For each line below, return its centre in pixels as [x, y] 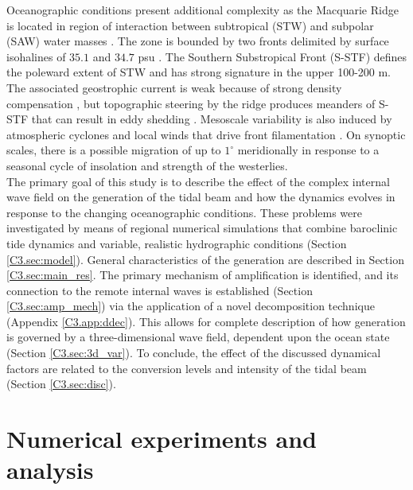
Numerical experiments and [162, 439]
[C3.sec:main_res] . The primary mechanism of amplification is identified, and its [203, 275]
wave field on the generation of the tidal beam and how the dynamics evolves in [201, 197]
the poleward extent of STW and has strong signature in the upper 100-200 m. [199, 72]
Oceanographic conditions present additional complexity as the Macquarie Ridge [203, 10]
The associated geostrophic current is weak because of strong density [174, 87]
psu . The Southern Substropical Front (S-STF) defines [273, 56]
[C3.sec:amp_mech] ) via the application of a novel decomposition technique [191, 306]
